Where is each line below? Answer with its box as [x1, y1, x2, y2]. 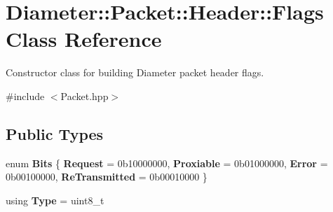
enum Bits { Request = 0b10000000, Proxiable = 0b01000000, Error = [6, 155, 328, 170]
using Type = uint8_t [6, 192, 104, 207]
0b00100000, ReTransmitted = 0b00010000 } [6, 169, 208, 184]
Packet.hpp [60, 88, 109, 103]
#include [6, 88, 45, 103]
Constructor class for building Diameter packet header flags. [6, 65, 264, 80]
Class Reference [6, 24, 162, 53]
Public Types [6, 122, 104, 144]
